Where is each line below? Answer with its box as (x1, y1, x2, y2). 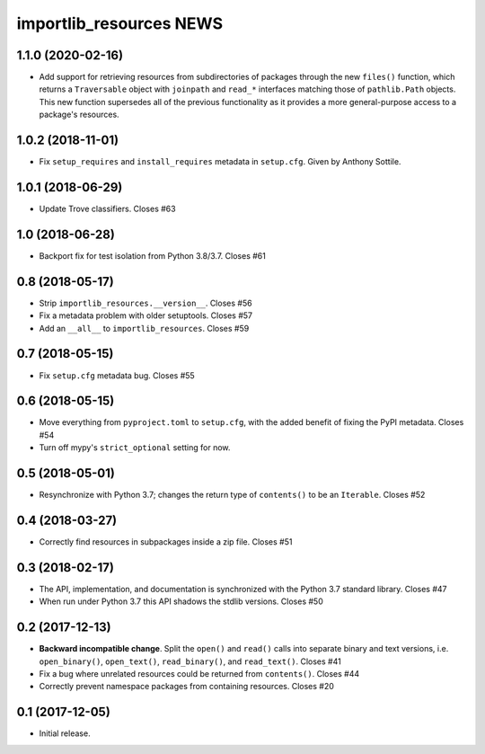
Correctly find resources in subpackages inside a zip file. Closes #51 (39, 537, 293, 547)
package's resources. (39, 109, 120, 120)
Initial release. (39, 728, 91, 739)
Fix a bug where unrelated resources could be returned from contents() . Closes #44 (39, 669, 360, 679)
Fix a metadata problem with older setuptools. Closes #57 (39, 310, 253, 321)
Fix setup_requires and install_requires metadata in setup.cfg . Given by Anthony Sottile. (39, 156, 401, 167)
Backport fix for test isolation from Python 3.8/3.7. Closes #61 (39, 250, 267, 261)
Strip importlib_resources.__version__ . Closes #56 (39, 297, 252, 308)
